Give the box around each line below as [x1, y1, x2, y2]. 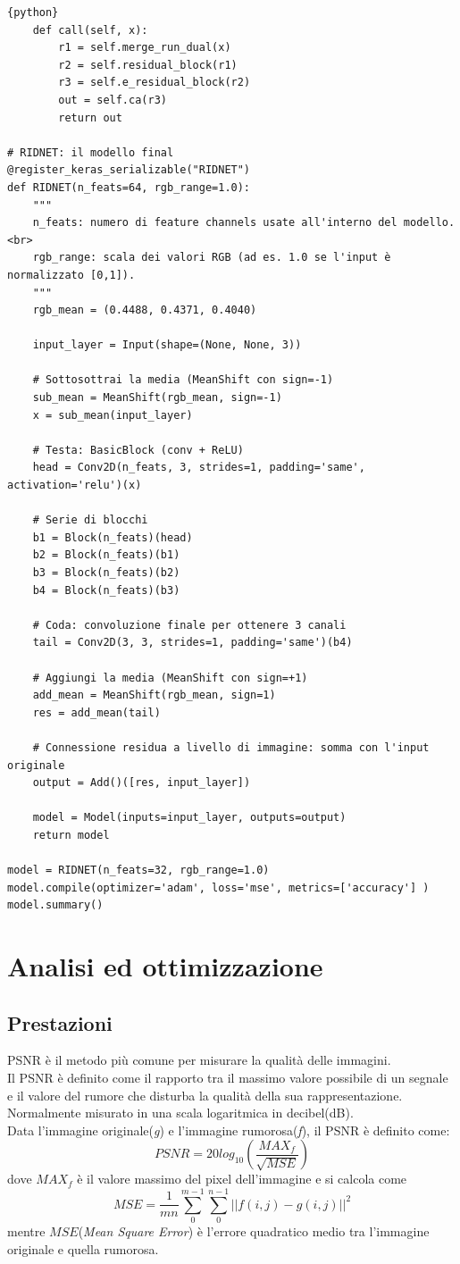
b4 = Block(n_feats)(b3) [32, 583, 180, 597]
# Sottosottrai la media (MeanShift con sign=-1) [32, 373, 334, 387]
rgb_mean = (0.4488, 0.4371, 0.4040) [32, 304, 257, 317]
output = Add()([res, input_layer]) [32, 776, 251, 790]
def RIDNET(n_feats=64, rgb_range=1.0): [7, 180, 251, 194]
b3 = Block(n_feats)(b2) [32, 566, 180, 579]
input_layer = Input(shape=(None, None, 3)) [32, 339, 302, 352]
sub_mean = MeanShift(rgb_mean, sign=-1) [32, 391, 282, 405]
